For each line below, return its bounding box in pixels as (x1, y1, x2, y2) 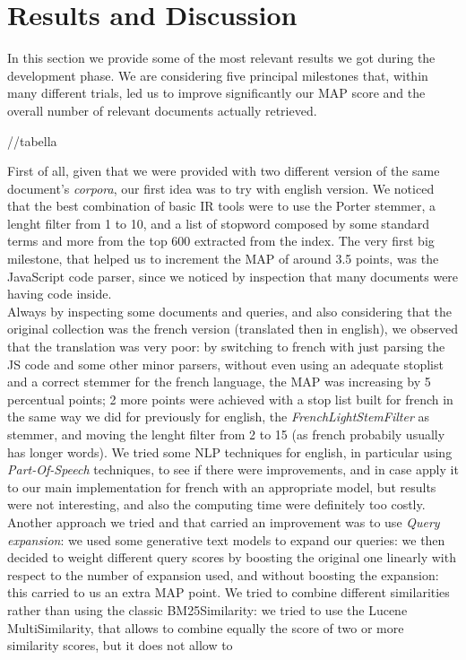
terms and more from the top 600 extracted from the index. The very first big (7, 231, 435, 250)
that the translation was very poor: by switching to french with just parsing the (7, 337, 445, 356)
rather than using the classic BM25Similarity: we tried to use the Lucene (7, 600, 408, 619)
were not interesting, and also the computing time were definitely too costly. (7, 495, 426, 514)
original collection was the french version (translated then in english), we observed (7, 319, 459, 338)
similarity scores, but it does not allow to (7, 636, 233, 655)
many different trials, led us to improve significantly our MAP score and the (7, 83, 426, 102)
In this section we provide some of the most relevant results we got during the (7, 48, 436, 67)
